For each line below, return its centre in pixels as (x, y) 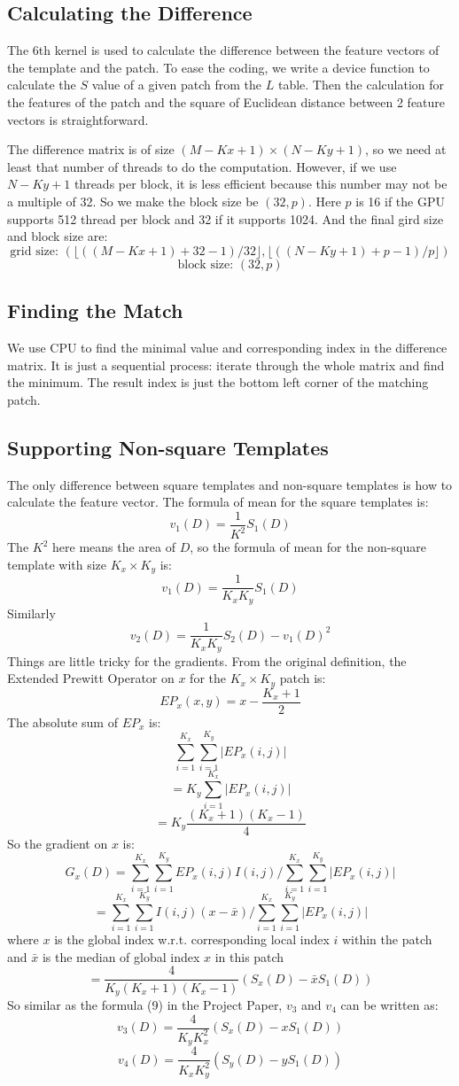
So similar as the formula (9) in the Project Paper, (145, 1004)
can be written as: (389, 1004)
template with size (57, 564)
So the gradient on (58, 843)
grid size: (34, 251)
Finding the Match (95, 310)
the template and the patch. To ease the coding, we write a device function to (218, 67)
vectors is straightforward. (78, 119)
